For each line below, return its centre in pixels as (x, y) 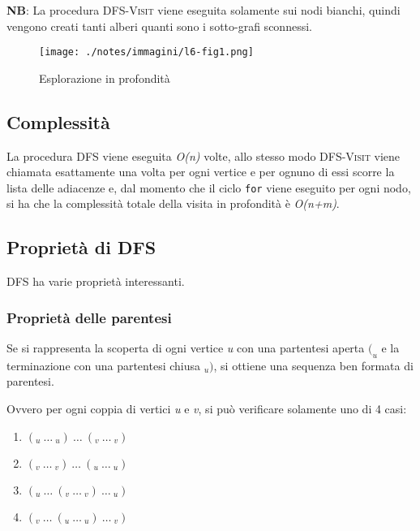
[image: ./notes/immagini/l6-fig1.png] (146, 52)
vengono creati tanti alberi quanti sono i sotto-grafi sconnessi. (159, 26)
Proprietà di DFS (81, 247)
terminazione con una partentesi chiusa (104, 365)
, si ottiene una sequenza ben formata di (313, 365)
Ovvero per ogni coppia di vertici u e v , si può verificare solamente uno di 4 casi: (207, 409)
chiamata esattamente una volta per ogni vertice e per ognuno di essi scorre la (201, 172)
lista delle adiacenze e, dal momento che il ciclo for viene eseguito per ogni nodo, (209, 187)
